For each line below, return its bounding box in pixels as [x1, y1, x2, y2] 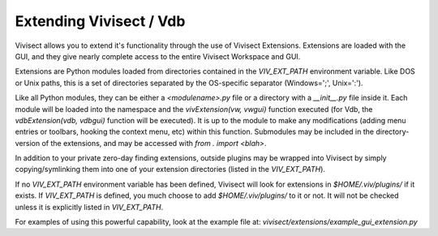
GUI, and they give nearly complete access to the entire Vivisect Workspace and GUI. [15, 51, 301, 61]
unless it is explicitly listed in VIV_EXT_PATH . [15, 202, 164, 212]
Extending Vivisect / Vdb [15, 12, 186, 30]
